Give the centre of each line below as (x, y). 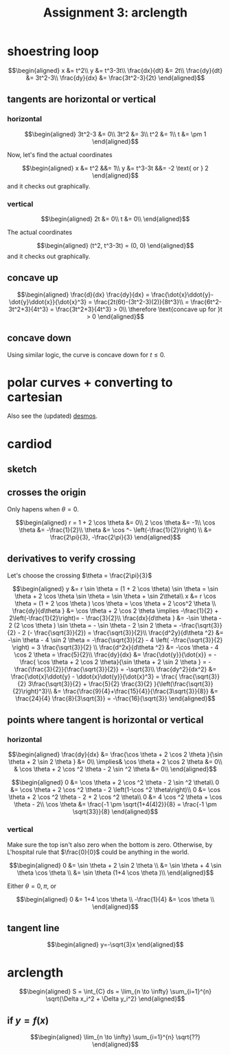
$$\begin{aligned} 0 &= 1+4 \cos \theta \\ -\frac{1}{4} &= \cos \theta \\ (115, 899)
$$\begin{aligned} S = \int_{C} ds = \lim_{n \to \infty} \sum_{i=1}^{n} (115, 992)
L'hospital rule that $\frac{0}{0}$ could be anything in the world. (98, 852)
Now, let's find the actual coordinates (60, 154)
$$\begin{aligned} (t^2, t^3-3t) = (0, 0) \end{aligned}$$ (115, 245)
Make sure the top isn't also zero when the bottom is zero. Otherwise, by (110, 844)
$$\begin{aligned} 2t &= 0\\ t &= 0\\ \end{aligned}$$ (115, 219)
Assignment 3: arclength (115, 13)
